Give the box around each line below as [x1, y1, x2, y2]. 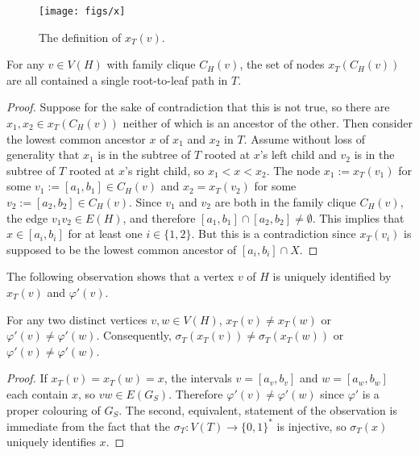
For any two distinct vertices [6, 311, 147, 328]
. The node [266, 161, 321, 178]
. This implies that [312, 209, 404, 226]
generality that [6, 146, 80, 163]
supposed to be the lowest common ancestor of [6, 240, 237, 257]
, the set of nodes [239, 56, 325, 73]
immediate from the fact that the [6, 417, 171, 434]
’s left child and [259, 146, 337, 163]
